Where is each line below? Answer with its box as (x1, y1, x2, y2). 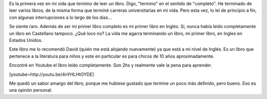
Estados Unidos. (9, 37, 43, 43)
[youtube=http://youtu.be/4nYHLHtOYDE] (9, 71, 94, 77)
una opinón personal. (9, 87, 52, 93)
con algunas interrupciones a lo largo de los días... (9, 14, 112, 20)
